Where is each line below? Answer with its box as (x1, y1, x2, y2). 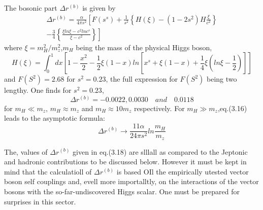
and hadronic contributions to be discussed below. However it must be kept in (4, 156, 247, 167)
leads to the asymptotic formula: (4, 113, 105, 123)
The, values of (4, 146, 48, 157)
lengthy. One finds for (4, 85, 72, 95)
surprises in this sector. (4, 196, 76, 206)
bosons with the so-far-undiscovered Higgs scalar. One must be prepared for (4, 186, 240, 196)
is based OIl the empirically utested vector (116, 166, 249, 177)
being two (207, 74, 237, 84)
